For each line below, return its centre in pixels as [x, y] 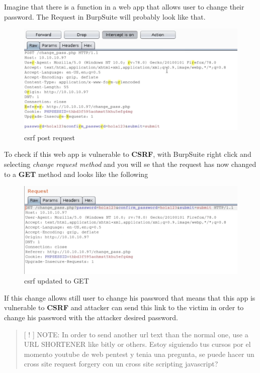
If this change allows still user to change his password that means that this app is [130, 297]
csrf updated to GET [57, 281]
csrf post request [50, 137]
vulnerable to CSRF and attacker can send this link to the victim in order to [124, 307]
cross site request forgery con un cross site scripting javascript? [121, 364]
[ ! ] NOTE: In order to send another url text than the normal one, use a [136, 334]
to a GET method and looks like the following [76, 174]
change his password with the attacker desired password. [91, 317]
